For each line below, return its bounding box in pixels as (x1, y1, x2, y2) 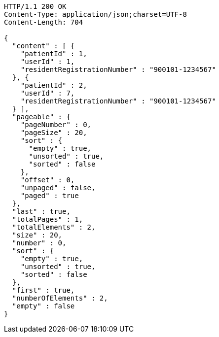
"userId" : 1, (20, 58, 75, 66)
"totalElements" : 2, (12, 223, 96, 231)
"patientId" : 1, (20, 50, 87, 58)
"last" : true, (12, 207, 71, 215)
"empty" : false (12, 302, 75, 310)
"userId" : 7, (20, 89, 75, 97)
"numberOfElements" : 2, (12, 294, 108, 302)
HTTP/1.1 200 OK (4, 2, 67, 10)
